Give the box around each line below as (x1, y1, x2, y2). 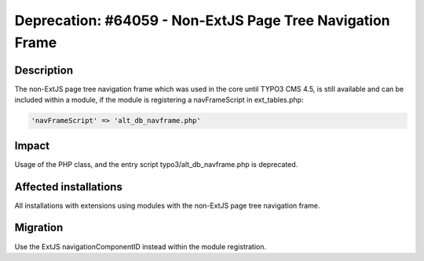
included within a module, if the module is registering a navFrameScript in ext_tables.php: (14, 95, 304, 105)
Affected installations (14, 180, 123, 194)
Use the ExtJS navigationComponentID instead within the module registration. (14, 241, 267, 251)
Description (14, 63, 74, 77)
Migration (14, 221, 64, 234)
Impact (14, 139, 50, 152)
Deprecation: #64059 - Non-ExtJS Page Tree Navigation (14, 12, 390, 29)
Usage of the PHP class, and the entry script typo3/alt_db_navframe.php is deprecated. (14, 159, 298, 169)
